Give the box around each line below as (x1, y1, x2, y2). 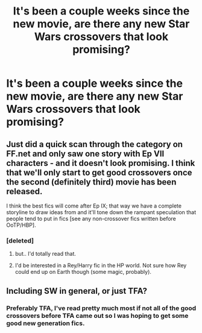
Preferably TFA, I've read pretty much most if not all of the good (6, 303, 197, 312)
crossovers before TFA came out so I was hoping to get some (6, 311, 189, 320)
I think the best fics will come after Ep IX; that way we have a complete (6, 202, 182, 209)
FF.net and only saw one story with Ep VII (6, 148, 165, 159)
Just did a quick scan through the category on (6, 139, 183, 149)
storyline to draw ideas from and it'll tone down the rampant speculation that (6, 209, 197, 215)
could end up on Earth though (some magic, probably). (14, 268, 152, 276)
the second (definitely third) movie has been (6, 177, 177, 187)
